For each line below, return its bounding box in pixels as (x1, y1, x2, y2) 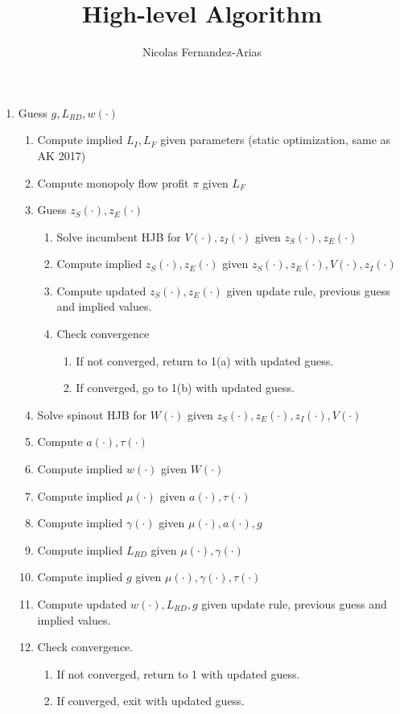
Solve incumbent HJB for (56, 228, 181, 245)
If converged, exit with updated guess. (56, 692, 245, 709)
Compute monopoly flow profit (37, 174, 189, 191)
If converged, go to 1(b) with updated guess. (76, 379, 295, 396)
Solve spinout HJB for (37, 406, 147, 423)
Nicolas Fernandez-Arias (142, 43, 262, 60)
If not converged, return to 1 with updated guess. (56, 665, 300, 682)
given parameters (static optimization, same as (160, 131, 391, 148)
